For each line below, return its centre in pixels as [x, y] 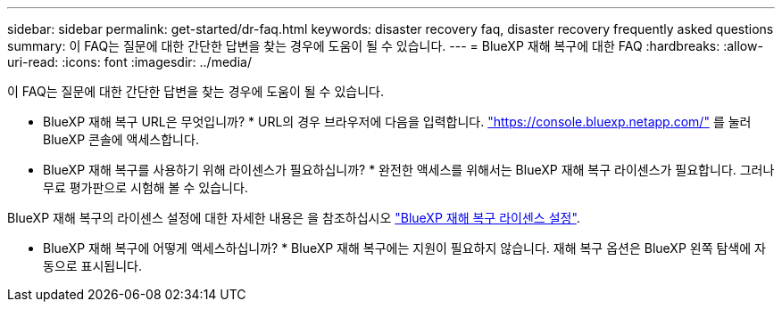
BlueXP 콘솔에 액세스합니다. [121, 139]
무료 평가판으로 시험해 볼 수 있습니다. [146, 187]
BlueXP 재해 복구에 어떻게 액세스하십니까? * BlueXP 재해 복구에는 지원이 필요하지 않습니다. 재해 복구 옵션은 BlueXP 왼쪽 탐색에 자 [404, 248]
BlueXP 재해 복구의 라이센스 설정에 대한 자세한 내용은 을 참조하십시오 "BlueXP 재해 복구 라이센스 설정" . [294, 218]
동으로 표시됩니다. [93, 266]
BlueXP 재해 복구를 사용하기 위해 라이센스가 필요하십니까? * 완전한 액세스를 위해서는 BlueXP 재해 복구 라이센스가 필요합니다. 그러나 [409, 170]
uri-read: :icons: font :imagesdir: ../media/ [129, 62]
